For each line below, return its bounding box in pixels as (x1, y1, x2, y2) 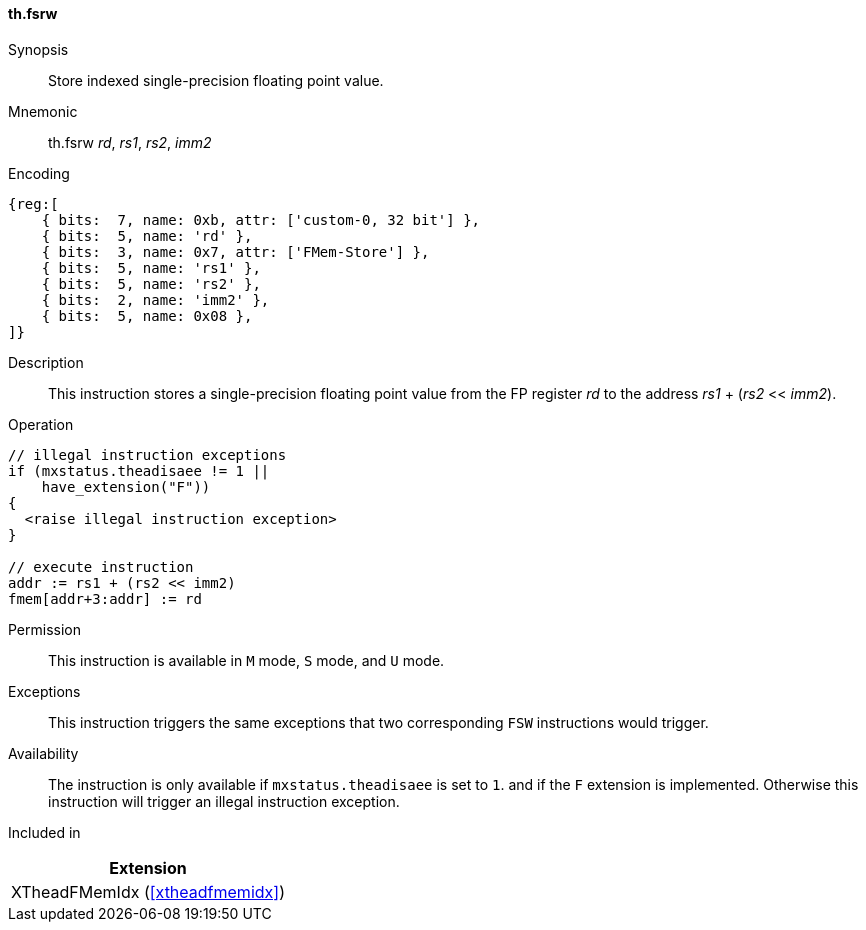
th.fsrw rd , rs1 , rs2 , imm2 (48, 133, 212, 151)
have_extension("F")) (41, 478, 211, 495)
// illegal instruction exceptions (8, 446, 287, 463)
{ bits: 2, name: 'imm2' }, (41, 291, 270, 308)
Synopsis (8, 40, 69, 58)
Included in (8, 823, 81, 841)
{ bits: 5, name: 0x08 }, (41, 307, 253, 324)
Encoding (8, 164, 70, 182)
